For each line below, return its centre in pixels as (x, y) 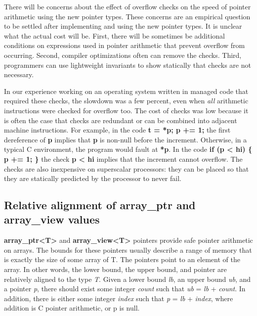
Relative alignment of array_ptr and (100, 205)
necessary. (19, 74)
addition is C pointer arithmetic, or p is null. (72, 308)
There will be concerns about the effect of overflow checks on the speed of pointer (128, 6)
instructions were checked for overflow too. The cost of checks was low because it (126, 110)
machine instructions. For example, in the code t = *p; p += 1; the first (117, 130)
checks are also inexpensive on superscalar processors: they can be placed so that (127, 168)
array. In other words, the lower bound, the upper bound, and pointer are (115, 269)
